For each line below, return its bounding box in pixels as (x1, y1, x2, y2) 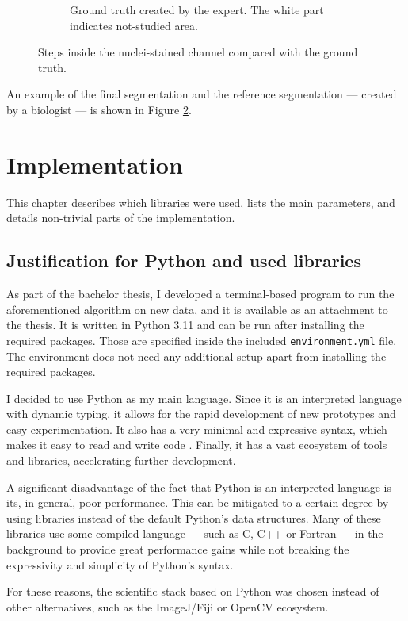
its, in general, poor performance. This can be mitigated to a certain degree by (6, 494, 389, 511)
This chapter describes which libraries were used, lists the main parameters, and (6, 194, 395, 210)
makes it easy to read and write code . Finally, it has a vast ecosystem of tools (6, 436, 387, 453)
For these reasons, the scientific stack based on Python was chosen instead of (6, 583, 379, 600)
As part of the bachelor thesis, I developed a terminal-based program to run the (6, 286, 395, 302)
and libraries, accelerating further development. (6, 452, 236, 469)
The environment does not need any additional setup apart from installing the (6, 347, 387, 364)
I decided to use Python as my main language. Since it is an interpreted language (6, 389, 402, 406)
